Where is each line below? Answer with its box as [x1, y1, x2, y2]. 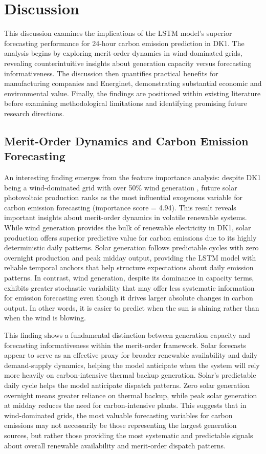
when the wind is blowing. [4, 312, 86, 323]
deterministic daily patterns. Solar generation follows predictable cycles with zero [4, 242, 259, 253]
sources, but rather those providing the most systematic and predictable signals [4, 429, 253, 440]
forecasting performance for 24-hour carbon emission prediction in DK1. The [4, 37, 245, 48]
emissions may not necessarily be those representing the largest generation [4, 420, 237, 430]
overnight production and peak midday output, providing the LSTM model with [4, 252, 256, 263]
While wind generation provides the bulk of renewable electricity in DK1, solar [4, 222, 251, 233]
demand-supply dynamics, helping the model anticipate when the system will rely [4, 359, 260, 370]
